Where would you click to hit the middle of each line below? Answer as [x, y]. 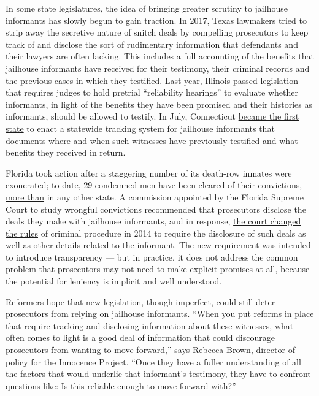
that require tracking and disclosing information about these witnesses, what [150, 325]
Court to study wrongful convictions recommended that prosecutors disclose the [156, 209]
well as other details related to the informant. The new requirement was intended [158, 245]
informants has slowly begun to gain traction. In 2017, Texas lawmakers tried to [156, 20]
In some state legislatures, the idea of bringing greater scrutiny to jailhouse [147, 8]
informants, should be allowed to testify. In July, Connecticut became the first [152, 116]
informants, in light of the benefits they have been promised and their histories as [159, 104]
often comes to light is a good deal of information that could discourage [140, 337]
